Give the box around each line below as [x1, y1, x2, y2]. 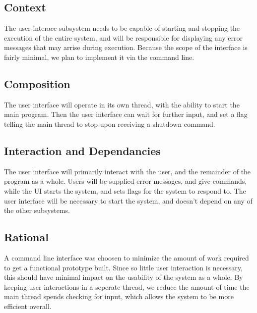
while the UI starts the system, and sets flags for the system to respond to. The [4, 185, 246, 196]
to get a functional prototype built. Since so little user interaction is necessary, [4, 262, 243, 272]
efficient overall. [4, 301, 52, 311]
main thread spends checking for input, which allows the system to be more [4, 291, 234, 302]
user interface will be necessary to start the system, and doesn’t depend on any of [4, 195, 253, 206]
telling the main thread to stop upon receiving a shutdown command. [4, 118, 215, 129]
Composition [4, 76, 70, 91]
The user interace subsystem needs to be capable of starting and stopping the [4, 23, 240, 33]
